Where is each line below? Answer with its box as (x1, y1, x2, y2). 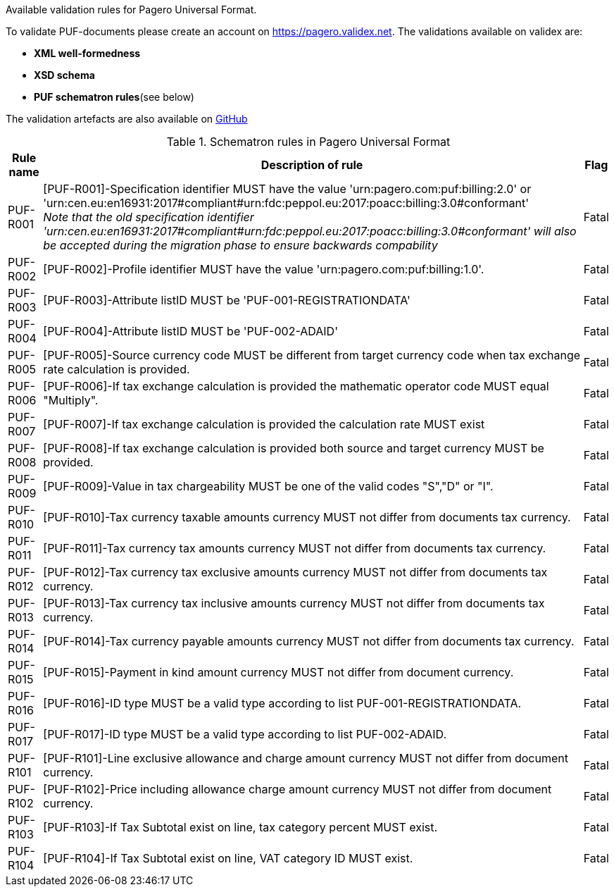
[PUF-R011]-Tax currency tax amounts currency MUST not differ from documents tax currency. (43, 541, 546, 555)
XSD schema (34, 69, 95, 81)
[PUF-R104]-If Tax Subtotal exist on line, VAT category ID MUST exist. (43, 851, 413, 865)
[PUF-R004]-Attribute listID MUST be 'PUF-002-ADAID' (43, 324, 338, 338)
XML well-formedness (34, 47, 141, 59)
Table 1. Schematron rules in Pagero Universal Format (166, 135, 451, 149)
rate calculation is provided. (43, 362, 190, 376)
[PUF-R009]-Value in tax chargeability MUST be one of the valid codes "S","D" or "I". (43, 479, 494, 493)
